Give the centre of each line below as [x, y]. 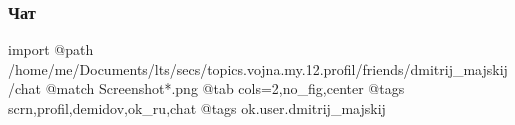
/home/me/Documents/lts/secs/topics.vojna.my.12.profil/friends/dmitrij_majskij [258, 68]
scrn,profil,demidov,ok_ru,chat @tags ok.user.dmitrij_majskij [197, 108]
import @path [51, 49]
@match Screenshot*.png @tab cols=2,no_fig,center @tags [225, 88]
